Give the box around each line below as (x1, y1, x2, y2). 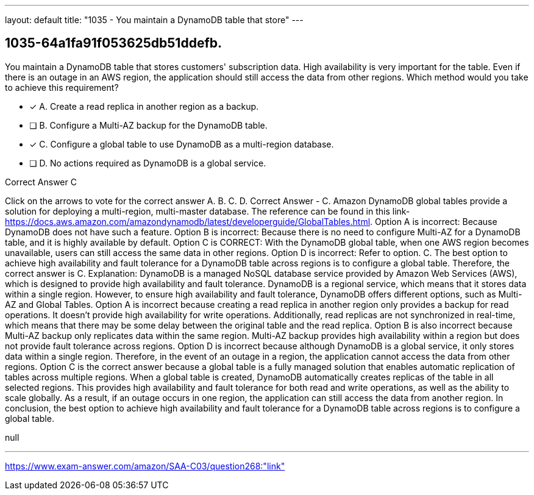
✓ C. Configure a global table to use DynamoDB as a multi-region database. (29, 138, 334, 149)
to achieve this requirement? (5, 82, 119, 93)
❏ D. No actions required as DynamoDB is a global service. (29, 157, 266, 168)
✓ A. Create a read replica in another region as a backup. (29, 101, 259, 112)
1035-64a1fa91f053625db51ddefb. (5, 35, 222, 51)
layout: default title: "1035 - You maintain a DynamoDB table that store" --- (5, 15, 304, 25)
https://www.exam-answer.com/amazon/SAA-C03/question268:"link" (5, 460, 285, 471)
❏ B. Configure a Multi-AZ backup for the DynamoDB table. (29, 119, 268, 130)
